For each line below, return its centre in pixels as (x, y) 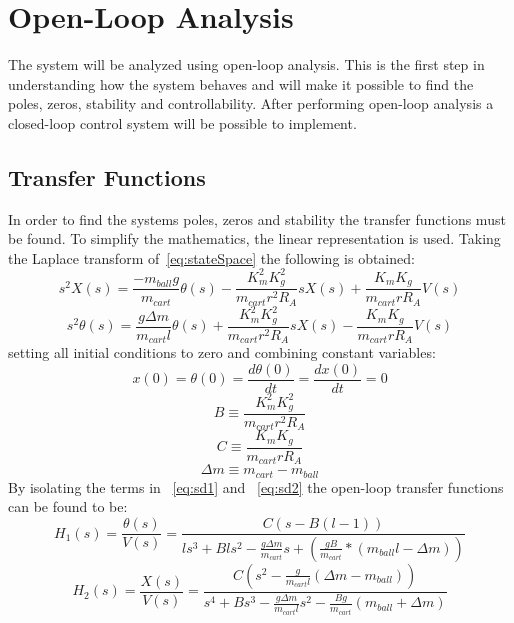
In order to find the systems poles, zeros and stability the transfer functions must (257, 218)
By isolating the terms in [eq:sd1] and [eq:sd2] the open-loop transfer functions (256, 486)
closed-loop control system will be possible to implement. (182, 122)
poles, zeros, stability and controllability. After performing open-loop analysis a (251, 103)
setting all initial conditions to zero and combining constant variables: (222, 352)
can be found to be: (68, 506)
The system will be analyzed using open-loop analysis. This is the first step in (246, 64)
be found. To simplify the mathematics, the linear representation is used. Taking (254, 238)
